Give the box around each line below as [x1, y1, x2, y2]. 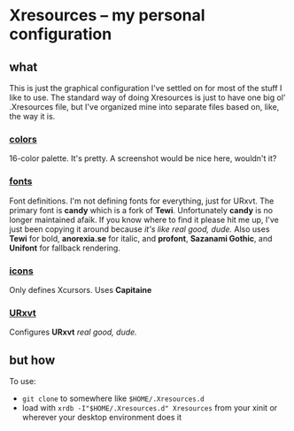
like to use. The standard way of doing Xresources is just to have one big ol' [9, 92, 286, 103]
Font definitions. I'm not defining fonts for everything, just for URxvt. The [9, 196, 275, 206]
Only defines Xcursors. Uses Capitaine [9, 284, 152, 295]
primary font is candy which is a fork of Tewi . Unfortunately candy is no [9, 204, 273, 215]
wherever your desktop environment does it [21, 412, 182, 422]
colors [9, 133, 37, 145]
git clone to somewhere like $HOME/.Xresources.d [21, 393, 205, 404]
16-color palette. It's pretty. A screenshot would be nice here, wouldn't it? [9, 153, 277, 164]
